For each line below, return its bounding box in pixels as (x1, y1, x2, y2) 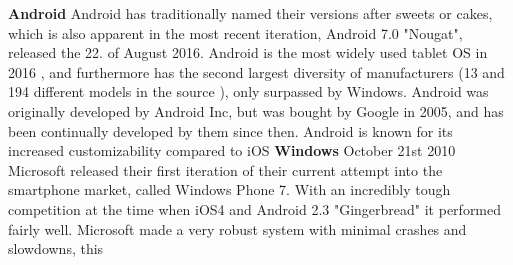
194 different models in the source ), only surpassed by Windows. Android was (8, 81, 489, 102)
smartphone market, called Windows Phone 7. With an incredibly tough (8, 179, 451, 200)
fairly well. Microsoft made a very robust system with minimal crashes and (8, 218, 467, 239)
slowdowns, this (8, 238, 104, 259)
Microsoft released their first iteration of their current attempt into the (8, 159, 443, 180)
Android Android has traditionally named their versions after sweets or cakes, (8, 3, 493, 23)
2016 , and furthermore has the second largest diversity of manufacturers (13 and (8, 61, 505, 82)
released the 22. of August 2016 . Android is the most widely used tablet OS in (8, 42, 488, 63)
